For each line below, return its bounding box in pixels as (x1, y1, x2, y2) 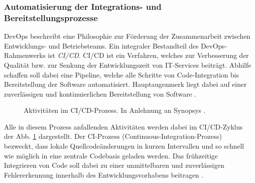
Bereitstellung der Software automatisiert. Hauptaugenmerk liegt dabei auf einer (4, 79, 247, 89)
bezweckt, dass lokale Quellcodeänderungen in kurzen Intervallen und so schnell (4, 141, 244, 151)
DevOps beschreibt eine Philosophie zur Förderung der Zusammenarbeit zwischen (4, 31, 251, 41)
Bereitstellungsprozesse (4, 11, 98, 24)
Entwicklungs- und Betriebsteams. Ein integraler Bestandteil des (4, 40, 199, 51)
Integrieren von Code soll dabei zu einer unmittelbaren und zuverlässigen (4, 160, 224, 170)
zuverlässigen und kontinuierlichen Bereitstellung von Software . (4, 88, 196, 99)
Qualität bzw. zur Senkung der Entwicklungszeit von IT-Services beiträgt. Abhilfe (4, 59, 252, 70)
